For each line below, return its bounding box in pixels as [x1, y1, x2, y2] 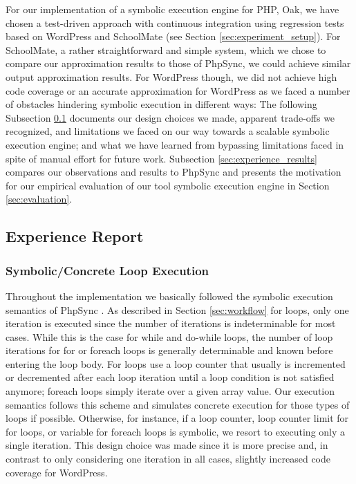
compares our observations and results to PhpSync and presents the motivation [6, 165, 341, 179]
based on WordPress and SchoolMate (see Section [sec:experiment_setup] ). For [6, 29, 341, 44]
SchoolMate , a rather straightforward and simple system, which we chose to [6, 42, 326, 57]
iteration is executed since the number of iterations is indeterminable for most [6, 316, 336, 331]
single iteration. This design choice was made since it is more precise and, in [6, 438, 328, 452]
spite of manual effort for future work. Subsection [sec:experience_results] [6, 151, 317, 165]
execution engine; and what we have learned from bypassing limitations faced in [6, 137, 344, 151]
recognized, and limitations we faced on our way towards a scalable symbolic [6, 124, 330, 138]
